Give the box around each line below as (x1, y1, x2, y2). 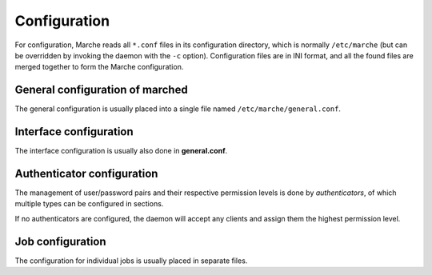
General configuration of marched (14, 83, 188, 97)
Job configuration (14, 234, 107, 248)
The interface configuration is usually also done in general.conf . (14, 146, 228, 156)
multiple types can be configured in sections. (14, 199, 164, 209)
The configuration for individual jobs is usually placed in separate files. (14, 256, 248, 265)
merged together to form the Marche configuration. (14, 62, 184, 72)
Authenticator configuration (14, 166, 158, 180)
